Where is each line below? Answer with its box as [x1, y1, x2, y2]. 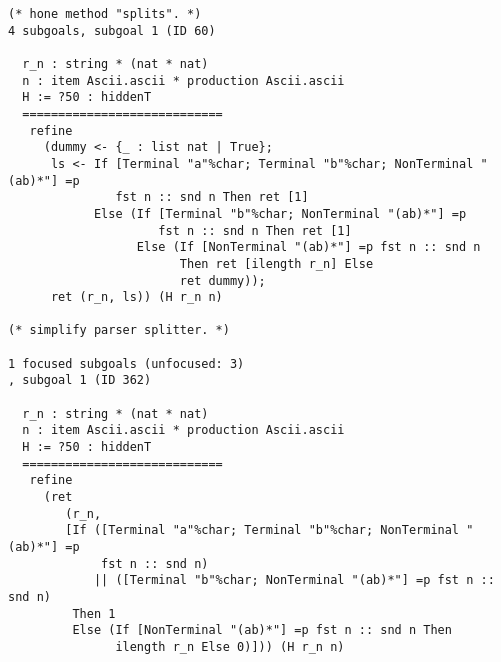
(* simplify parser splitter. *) [8, 323, 230, 338]
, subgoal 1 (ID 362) [8, 373, 152, 388]
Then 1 [72, 606, 116, 621]
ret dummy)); [179, 273, 266, 288]
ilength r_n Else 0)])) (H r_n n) [115, 639, 345, 654]
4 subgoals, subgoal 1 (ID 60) [8, 23, 216, 38]
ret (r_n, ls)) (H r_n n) [50, 290, 223, 305]
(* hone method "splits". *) [8, 7, 202, 21]
